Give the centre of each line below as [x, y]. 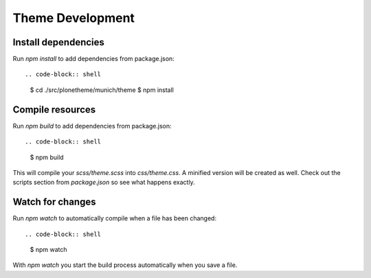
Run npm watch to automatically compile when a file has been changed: [114, 218]
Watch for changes [54, 202]
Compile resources [54, 109]
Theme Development [74, 18]
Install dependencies [58, 42]
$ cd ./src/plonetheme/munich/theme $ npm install [102, 90]
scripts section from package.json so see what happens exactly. [104, 183]
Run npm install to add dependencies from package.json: [93, 59]
